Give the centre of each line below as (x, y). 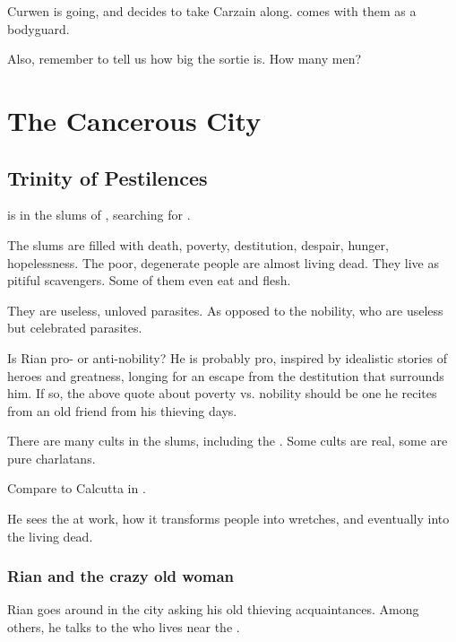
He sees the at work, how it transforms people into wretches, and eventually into (228, 519)
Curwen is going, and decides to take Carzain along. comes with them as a (212, 11)
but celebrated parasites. (75, 328)
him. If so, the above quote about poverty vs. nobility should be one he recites (222, 393)
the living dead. (50, 536)
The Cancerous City (134, 120)
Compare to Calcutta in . (77, 488)
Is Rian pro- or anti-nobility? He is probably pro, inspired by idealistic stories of (227, 357)
